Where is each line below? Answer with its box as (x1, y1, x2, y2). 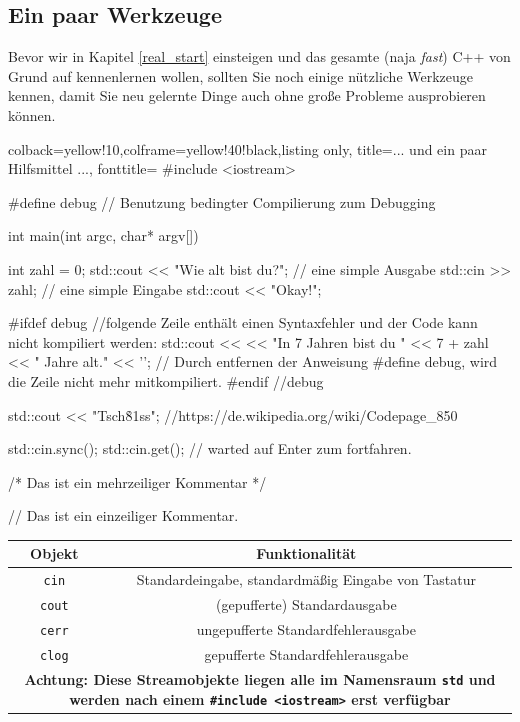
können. (8, 104, 56, 125)
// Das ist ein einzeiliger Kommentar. (8, 505, 239, 526)
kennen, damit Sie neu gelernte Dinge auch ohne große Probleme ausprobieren (8, 85, 486, 106)
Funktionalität (256, 543, 357, 564)
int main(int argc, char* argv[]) (8, 225, 199, 246)
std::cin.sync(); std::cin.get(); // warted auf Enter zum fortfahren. (8, 438, 412, 459)
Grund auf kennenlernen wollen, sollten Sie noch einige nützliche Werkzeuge (8, 65, 474, 86)
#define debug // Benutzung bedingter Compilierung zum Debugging (8, 191, 436, 212)
